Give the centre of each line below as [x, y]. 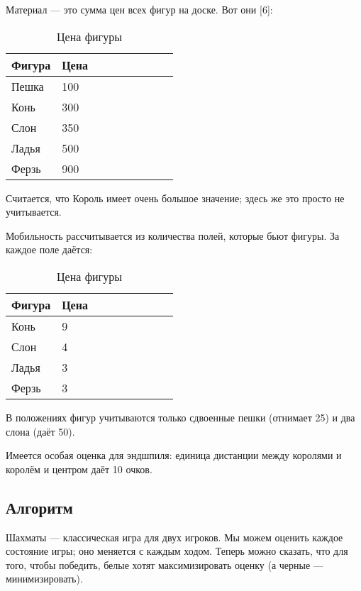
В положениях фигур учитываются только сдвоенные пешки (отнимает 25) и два [180, 417]
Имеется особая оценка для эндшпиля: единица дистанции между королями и [174, 455]
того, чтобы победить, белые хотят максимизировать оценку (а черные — [165, 564]
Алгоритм [39, 507]
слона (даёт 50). [40, 431]
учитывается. [34, 212]
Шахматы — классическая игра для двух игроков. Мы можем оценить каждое [174, 537]
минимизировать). [44, 579]
